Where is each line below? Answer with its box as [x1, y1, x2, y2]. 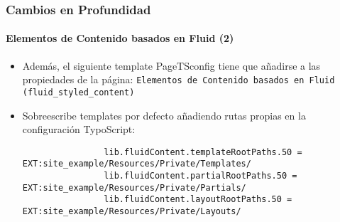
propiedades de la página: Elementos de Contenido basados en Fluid [22, 72, 335, 87]
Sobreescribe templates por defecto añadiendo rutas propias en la [22, 107, 306, 122]
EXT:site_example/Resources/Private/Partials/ [22, 182, 246, 193]
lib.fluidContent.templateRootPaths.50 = [104, 147, 302, 157]
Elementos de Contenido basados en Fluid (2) [6, 31, 234, 46]
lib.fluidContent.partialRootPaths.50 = [104, 171, 297, 181]
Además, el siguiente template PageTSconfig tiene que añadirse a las [22, 58, 321, 73]
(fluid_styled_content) [22, 87, 135, 97]
